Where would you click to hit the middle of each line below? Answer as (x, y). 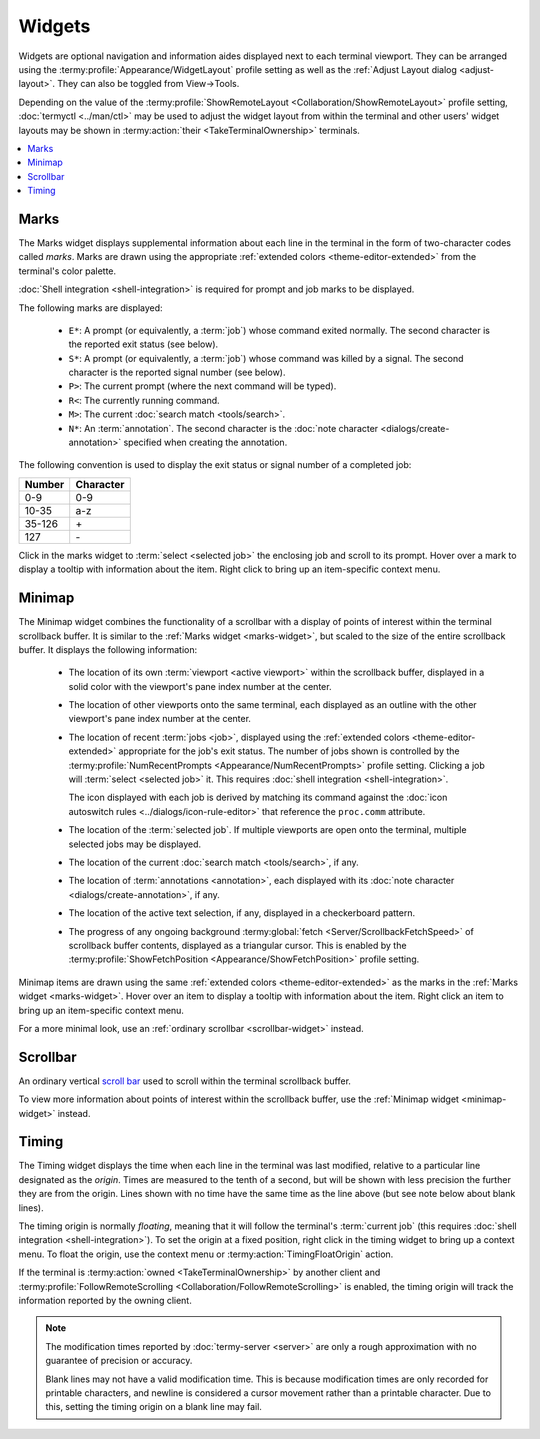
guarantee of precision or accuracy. (119, 1361)
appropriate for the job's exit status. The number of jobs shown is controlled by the (289, 751)
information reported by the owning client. (105, 1300)
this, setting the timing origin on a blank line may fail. (153, 1407)
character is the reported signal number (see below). (177, 372)
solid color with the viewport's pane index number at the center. (200, 686)
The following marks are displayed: (91, 307)
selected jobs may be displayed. (135, 844)
